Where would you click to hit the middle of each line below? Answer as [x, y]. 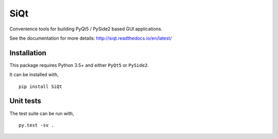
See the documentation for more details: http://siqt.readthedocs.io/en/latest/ [91, 38]
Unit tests [25, 101]
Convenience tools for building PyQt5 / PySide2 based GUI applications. [86, 29]
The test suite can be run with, [42, 113]
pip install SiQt [40, 86]
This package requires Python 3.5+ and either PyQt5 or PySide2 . [79, 65]
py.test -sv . [36, 125]
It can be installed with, [34, 75]
